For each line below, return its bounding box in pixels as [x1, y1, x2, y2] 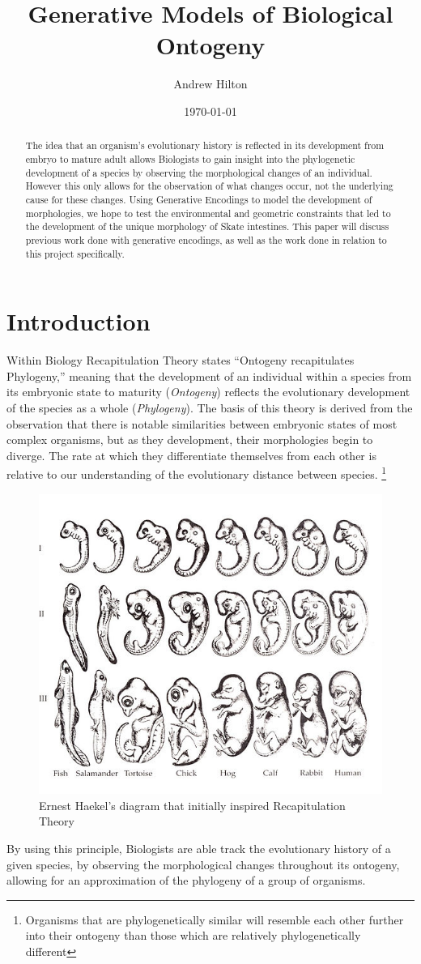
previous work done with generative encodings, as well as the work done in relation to [25, 232, 387, 246]
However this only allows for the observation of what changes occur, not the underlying [25, 179, 393, 193]
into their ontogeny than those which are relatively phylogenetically [25, 927, 361, 944]
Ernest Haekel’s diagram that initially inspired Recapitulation [39, 796, 346, 813]
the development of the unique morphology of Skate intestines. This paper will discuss [25, 220, 389, 233]
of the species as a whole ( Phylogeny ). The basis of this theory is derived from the [6, 399, 413, 416]
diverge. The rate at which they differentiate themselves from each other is [6, 446, 376, 463]
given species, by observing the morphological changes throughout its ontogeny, [6, 855, 400, 872]
